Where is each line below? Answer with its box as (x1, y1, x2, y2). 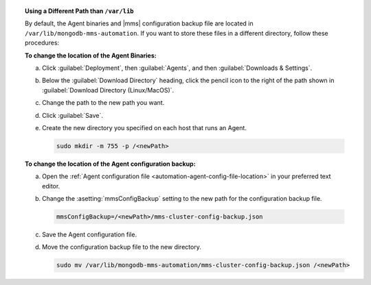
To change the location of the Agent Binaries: (25, 51, 157, 60)
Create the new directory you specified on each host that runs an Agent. (42, 123, 247, 132)
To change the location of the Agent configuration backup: (25, 160, 196, 168)
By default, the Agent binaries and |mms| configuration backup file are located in (25, 19, 254, 27)
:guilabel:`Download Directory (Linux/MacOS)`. (42, 86, 175, 94)
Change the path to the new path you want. (42, 99, 165, 107)
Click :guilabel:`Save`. (42, 111, 103, 119)
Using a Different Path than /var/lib (25, 7, 134, 15)
